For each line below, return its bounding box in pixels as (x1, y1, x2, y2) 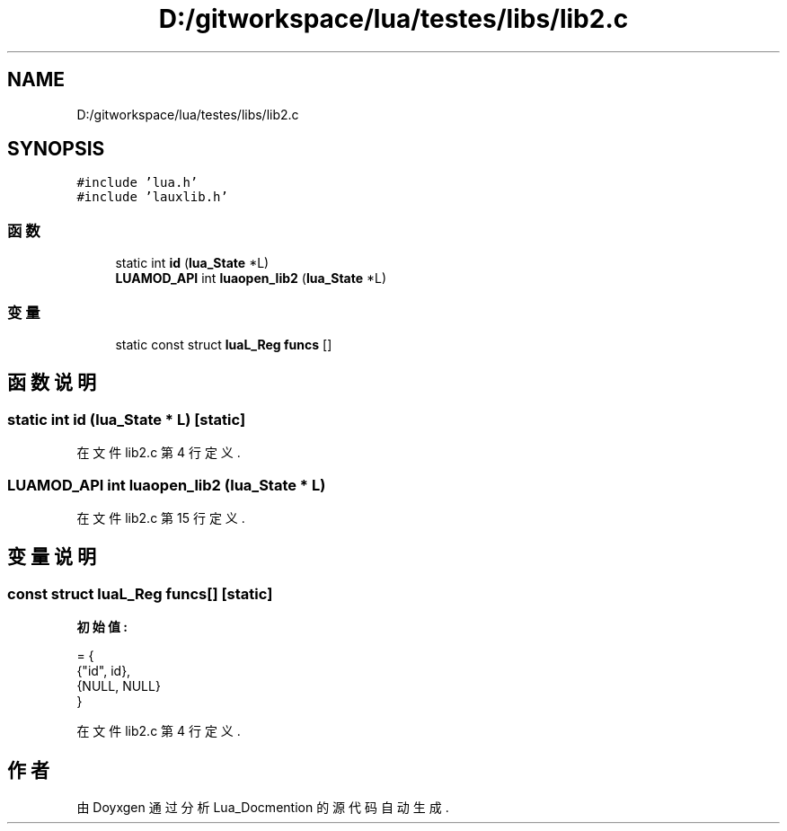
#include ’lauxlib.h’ (76, 190, 228, 205)
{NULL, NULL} (76, 678, 161, 694)
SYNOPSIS (7, 137, 105, 161)
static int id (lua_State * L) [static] (7, 410, 246, 429)
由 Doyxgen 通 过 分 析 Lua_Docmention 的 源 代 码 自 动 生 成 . (76, 799, 449, 815)
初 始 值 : (76, 619, 128, 635)
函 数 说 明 (7, 371, 96, 394)
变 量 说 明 (7, 545, 96, 569)
